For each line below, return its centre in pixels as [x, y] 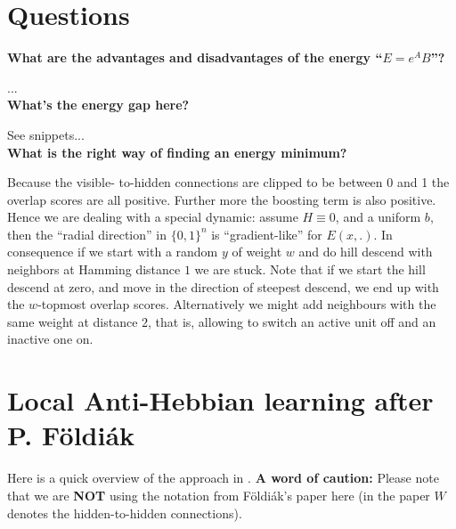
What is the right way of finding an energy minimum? [177, 152]
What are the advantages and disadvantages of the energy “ [195, 57]
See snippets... [46, 134]
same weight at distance [73, 321]
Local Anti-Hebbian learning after [220, 400]
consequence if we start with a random [113, 252]
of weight [257, 252]
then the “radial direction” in [87, 234]
